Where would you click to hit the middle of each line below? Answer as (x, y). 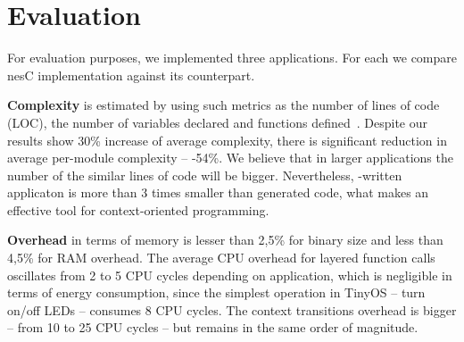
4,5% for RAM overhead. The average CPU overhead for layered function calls (221, 258)
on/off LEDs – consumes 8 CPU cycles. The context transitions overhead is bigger (232, 309)
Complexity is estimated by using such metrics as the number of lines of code (224, 105)
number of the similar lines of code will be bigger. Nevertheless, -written (205, 175)
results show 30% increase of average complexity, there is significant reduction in (227, 140)
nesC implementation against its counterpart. (131, 75)
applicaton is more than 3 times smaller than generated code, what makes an (218, 192)
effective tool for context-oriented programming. (138, 209)
